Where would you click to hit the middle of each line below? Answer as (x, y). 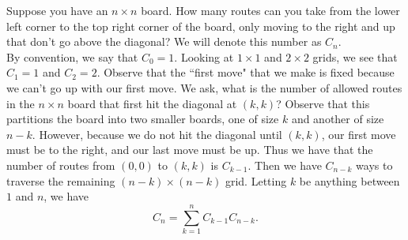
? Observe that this (323, 103)
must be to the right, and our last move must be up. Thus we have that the (190, 150)
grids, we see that (355, 56)
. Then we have (285, 165)
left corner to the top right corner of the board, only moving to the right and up (201, 26)
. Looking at (204, 56)
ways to (374, 165)
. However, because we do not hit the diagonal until (157, 134)
